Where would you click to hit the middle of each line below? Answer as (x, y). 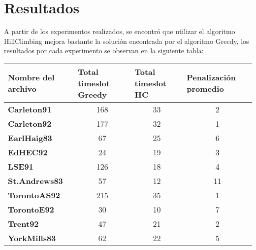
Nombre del (31, 77)
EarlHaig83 (30, 138)
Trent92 (23, 223)
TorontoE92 (31, 209)
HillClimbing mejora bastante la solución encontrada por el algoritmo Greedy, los (127, 41)
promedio (205, 89)
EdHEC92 (28, 152)
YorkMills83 (32, 238)
